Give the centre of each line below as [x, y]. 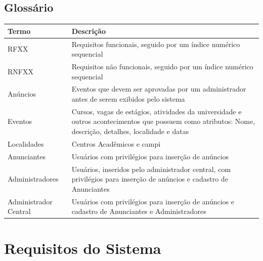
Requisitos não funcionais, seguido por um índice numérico [162, 66]
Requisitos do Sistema [83, 248]
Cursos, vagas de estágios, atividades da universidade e [157, 111]
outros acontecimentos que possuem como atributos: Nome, [163, 121]
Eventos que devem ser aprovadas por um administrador [159, 89]
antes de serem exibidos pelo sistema [128, 99]
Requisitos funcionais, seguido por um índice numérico [156, 44]
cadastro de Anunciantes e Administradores [139, 211]
